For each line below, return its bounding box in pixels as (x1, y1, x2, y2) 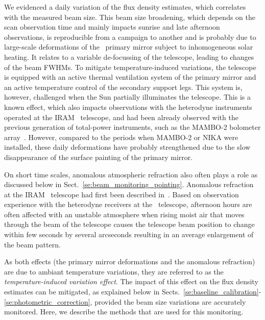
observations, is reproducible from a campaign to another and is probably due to (4, 31, 256, 42)
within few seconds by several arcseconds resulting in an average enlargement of (4, 229, 254, 240)
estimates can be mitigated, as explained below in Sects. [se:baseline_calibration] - (4, 286, 261, 297)
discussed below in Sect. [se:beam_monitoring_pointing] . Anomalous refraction (4, 179, 254, 190)
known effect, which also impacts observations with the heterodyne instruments (4, 101, 252, 112)
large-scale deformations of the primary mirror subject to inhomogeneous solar (4, 41, 253, 52)
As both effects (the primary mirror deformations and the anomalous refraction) (4, 256, 255, 267)
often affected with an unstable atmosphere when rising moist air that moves (4, 209, 245, 219)
